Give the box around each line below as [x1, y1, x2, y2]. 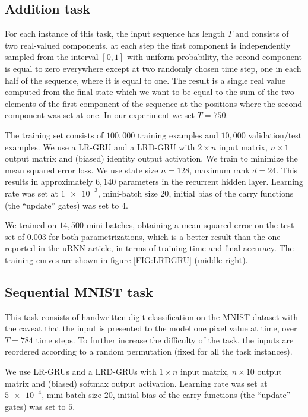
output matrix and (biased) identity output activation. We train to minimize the [5, 152, 298, 165]
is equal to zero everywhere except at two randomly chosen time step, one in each [5, 62, 301, 74]
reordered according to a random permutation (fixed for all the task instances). [5, 345, 293, 358]
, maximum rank [189, 163, 250, 176]
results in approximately [5, 175, 93, 188]
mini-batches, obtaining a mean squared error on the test [86, 219, 294, 231]
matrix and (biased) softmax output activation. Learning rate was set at [5, 377, 268, 389]
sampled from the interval [5, 50, 99, 63]
